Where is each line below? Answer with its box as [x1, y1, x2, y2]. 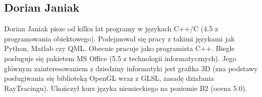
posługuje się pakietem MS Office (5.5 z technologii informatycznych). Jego [4, 53, 236, 63]
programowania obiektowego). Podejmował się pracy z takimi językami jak [4, 33, 235, 43]
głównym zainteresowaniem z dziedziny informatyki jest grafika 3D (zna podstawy [4, 63, 258, 73]
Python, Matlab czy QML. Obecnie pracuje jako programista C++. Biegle [4, 43, 235, 54]
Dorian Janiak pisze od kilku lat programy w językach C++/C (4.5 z [4, 23, 219, 34]
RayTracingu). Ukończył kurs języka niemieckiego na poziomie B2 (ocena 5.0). [4, 82, 247, 93]
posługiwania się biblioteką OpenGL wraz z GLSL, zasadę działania [4, 73, 214, 83]
